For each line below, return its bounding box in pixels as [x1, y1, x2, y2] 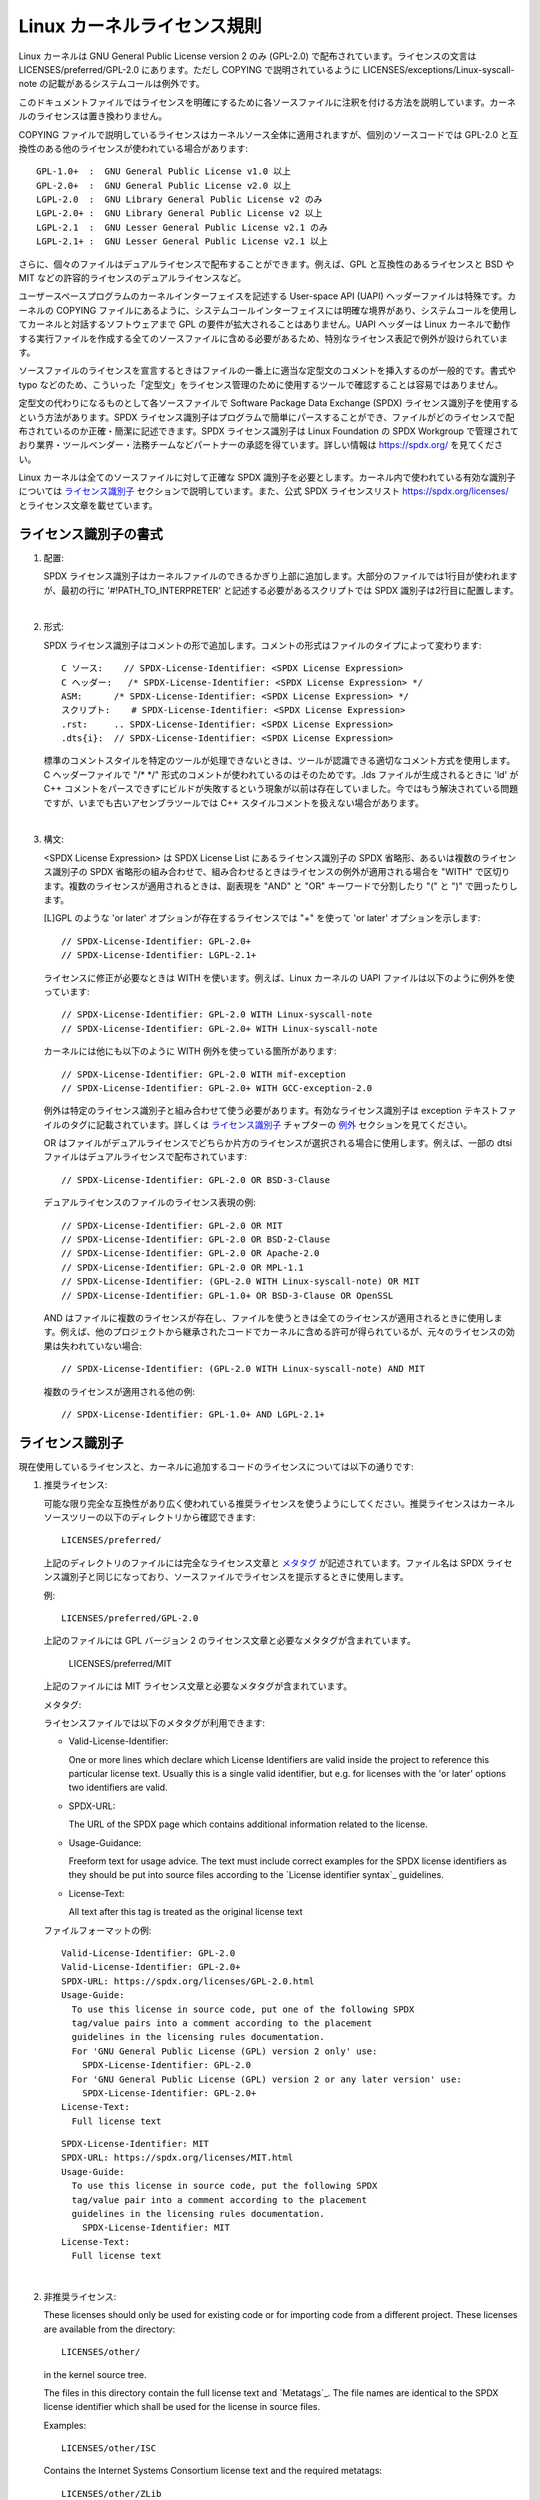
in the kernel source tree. [43, 2368, 147, 2380]
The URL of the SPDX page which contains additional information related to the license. [68, 1818, 429, 1830]
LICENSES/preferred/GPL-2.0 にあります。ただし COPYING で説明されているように [18, 63, 361, 75]
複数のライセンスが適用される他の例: [43, 1385, 195, 1397]
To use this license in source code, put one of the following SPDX [71, 2003, 415, 2015]
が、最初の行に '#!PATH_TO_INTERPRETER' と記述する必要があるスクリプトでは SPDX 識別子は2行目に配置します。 [43, 584, 519, 596]
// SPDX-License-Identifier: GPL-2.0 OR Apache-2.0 [61, 1248, 320, 1259]
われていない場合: [69, 1340, 142, 1352]
